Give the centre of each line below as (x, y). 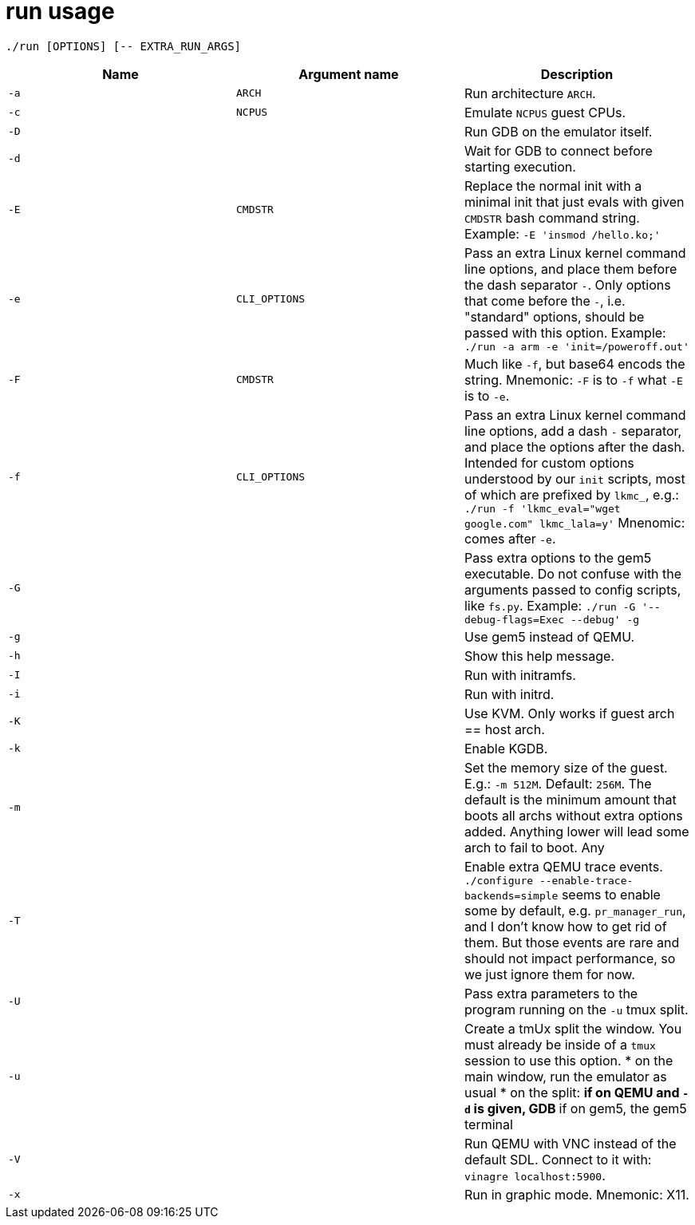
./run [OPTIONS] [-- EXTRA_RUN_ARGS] (124, 46)
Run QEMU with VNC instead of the (570, 1143)
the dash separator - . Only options (567, 285)
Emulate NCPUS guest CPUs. (545, 112)
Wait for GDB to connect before (558, 150)
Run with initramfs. (520, 675)
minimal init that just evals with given (574, 202)
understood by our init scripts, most (575, 478)
